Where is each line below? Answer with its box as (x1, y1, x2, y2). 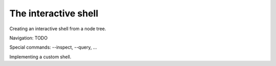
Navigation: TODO (9, 35, 48, 41)
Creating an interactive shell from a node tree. (9, 26, 106, 32)
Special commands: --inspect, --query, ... (9, 44, 97, 51)
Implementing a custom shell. (9, 54, 72, 60)
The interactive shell (9, 8, 99, 19)
